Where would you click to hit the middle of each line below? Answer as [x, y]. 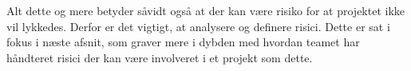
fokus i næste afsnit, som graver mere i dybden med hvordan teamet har [183, 42]
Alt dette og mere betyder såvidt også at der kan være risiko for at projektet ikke [206, 10]
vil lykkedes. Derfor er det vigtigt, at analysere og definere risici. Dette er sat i [198, 26]
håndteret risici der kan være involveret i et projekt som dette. [160, 57]
